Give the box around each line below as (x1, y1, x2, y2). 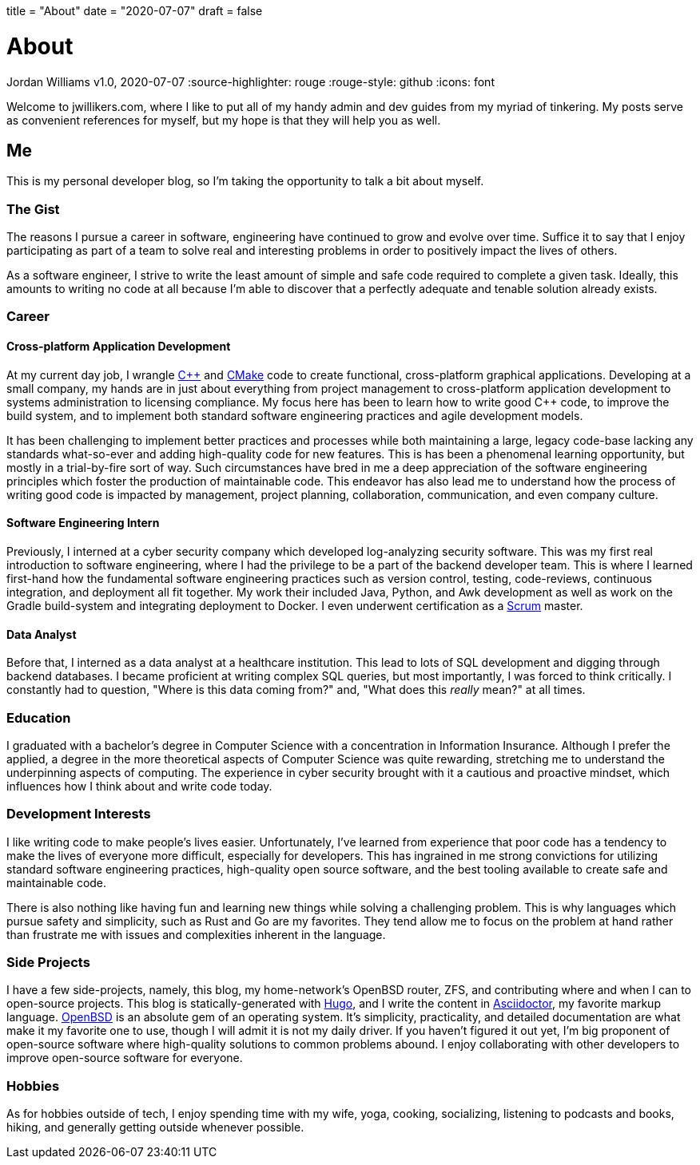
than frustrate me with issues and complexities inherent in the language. (6, 927, 386, 941)
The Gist (6, 200, 60, 217)
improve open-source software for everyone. (6, 1051, 243, 1065)
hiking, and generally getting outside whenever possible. (6, 1120, 304, 1135)
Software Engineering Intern (6, 516, 160, 530)
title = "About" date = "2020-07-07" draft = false (6, 4, 263, 18)
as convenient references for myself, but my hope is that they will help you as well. (6, 113, 441, 127)
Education (6, 709, 71, 726)
